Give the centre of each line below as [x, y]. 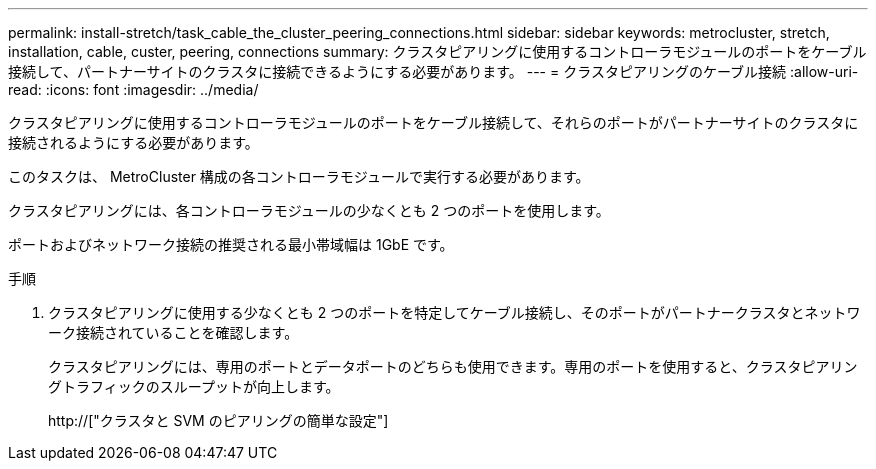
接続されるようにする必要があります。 [133, 142]
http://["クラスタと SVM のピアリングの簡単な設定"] [218, 420]
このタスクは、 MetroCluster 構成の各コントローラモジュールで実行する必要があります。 [299, 176]
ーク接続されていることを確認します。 [173, 332]
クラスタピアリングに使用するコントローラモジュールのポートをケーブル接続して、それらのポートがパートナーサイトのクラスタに [433, 122]
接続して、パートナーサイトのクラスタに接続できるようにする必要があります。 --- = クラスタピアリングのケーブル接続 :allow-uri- [433, 71]
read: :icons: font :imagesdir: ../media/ [133, 89]
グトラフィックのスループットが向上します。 [194, 386]
